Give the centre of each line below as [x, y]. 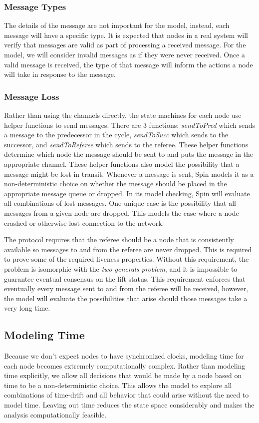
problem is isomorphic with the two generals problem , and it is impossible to [121, 268]
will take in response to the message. [60, 74]
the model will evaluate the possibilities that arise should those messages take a [126, 298]
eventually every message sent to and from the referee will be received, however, [126, 288]
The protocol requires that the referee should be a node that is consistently [119, 239]
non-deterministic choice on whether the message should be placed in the [116, 184]
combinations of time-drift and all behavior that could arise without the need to [127, 395]
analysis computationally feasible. [55, 414]
